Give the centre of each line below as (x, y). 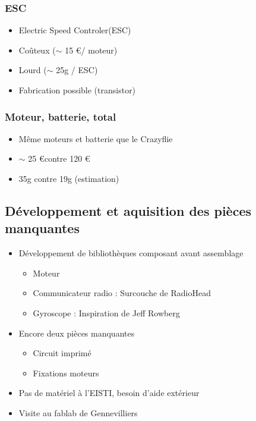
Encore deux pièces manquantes (77, 333)
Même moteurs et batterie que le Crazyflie (96, 138)
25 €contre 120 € (59, 158)
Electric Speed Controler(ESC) (75, 30)
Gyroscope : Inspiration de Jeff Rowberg (106, 312)
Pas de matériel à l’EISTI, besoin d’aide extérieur (109, 393)
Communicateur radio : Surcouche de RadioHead (122, 293)
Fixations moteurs (66, 373)
